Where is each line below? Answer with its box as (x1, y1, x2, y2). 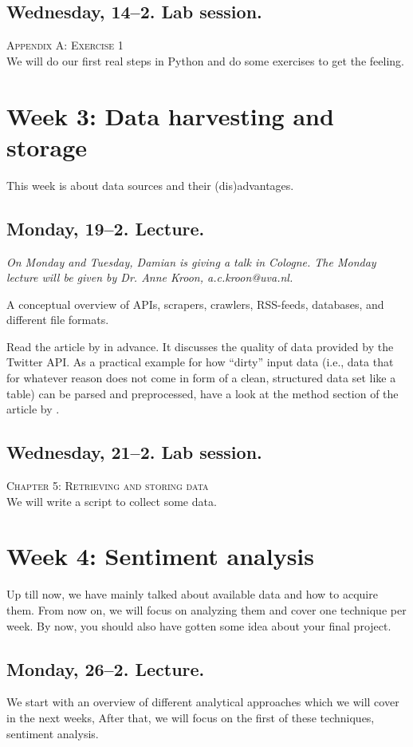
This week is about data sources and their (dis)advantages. (6, 176, 294, 193)
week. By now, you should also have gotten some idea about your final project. (6, 617, 391, 634)
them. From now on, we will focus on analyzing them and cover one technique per (6, 601, 407, 618)
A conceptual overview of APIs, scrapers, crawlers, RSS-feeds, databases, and (6, 295, 384, 312)
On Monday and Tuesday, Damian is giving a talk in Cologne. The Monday (6, 253, 376, 270)
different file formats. (6, 311, 109, 328)
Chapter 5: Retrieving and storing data (6, 477, 209, 494)
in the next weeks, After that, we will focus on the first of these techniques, (6, 709, 375, 725)
